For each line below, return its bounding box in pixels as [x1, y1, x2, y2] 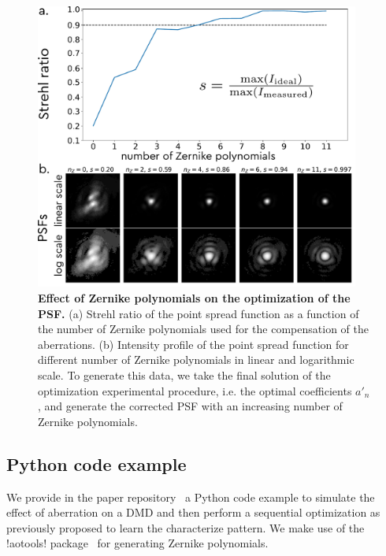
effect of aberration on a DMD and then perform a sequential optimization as [6, 504, 380, 521]
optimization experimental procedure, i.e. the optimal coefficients [38, 382, 352, 398]
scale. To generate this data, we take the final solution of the [38, 366, 331, 383]
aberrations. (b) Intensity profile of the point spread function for [38, 335, 349, 352]
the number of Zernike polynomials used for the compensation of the [38, 321, 369, 337]
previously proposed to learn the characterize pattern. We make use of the [6, 519, 365, 536]
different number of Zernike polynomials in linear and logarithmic [38, 351, 354, 368]
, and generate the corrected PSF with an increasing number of [38, 398, 343, 414]
